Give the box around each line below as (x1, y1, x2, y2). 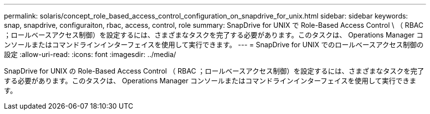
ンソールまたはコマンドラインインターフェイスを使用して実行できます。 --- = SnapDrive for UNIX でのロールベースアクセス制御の (4, 40, 424, 49)
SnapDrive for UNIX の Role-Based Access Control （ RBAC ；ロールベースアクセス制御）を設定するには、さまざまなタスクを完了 (4, 67, 424, 75)
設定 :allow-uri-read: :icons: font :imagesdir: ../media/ (4, 50, 176, 58)
